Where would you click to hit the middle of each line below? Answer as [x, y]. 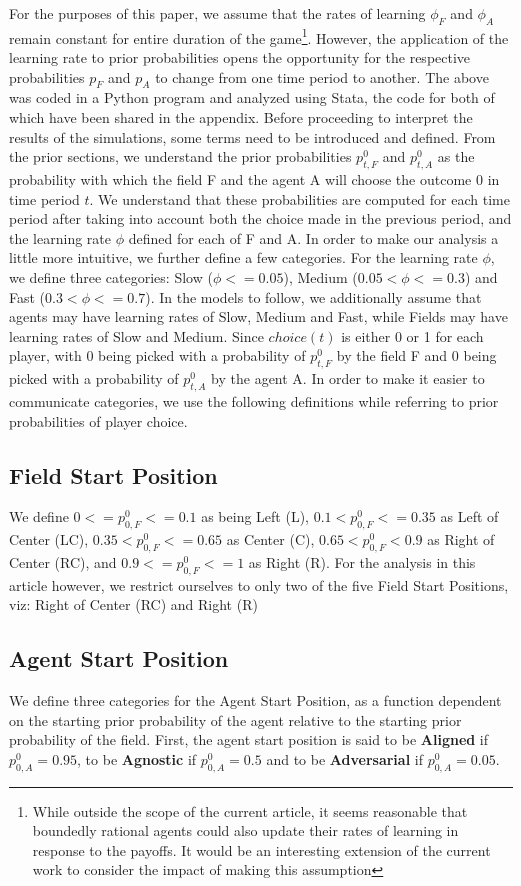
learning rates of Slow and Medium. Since [136, 335]
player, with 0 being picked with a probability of [157, 355]
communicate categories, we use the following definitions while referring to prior [254, 400]
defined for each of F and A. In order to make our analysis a [313, 237]
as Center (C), [270, 539]
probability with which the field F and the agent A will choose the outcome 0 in [254, 179]
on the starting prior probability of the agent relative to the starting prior [235, 719]
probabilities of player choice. [98, 420]
